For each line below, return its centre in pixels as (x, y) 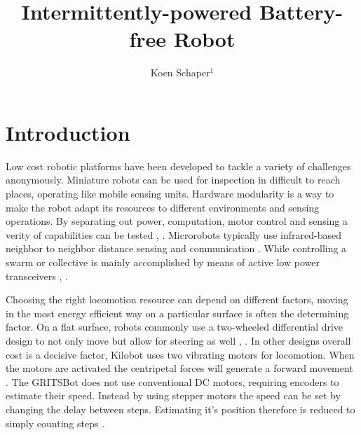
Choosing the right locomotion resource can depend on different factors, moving (177, 299)
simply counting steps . (55, 423)
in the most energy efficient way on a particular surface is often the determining (177, 313)
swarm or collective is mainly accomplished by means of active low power (163, 262)
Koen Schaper (180, 72)
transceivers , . (37, 276)
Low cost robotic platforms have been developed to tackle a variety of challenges (178, 166)
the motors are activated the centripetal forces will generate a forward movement (179, 368)
